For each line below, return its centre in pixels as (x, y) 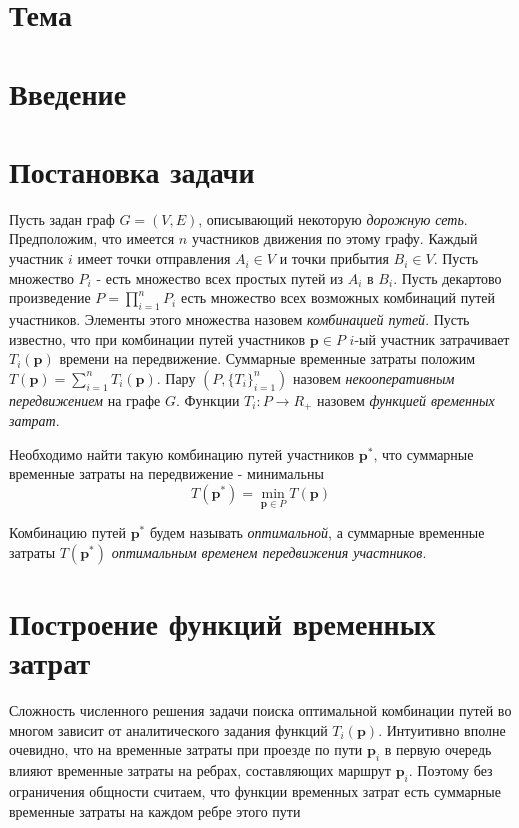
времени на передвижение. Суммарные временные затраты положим (267, 358)
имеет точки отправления (154, 258)
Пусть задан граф (62, 218)
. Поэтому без (450, 770)
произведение (50, 297)
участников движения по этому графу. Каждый (334, 238)
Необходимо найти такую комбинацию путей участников (182, 453)
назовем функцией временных (406, 399)
